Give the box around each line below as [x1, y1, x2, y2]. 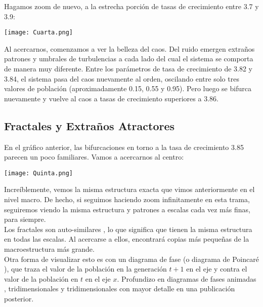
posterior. [4, 293, 34, 303]
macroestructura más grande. [4, 244, 95, 254]
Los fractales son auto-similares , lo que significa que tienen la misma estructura [4, 223, 252, 234]
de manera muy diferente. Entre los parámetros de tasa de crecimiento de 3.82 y [4, 63, 252, 74]
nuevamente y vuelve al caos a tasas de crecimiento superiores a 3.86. [4, 93, 218, 103]
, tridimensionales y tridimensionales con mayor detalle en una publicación [4, 283, 235, 294]
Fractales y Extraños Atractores [4, 118, 175, 133]
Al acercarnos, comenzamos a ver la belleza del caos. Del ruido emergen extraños [4, 43, 255, 54]
